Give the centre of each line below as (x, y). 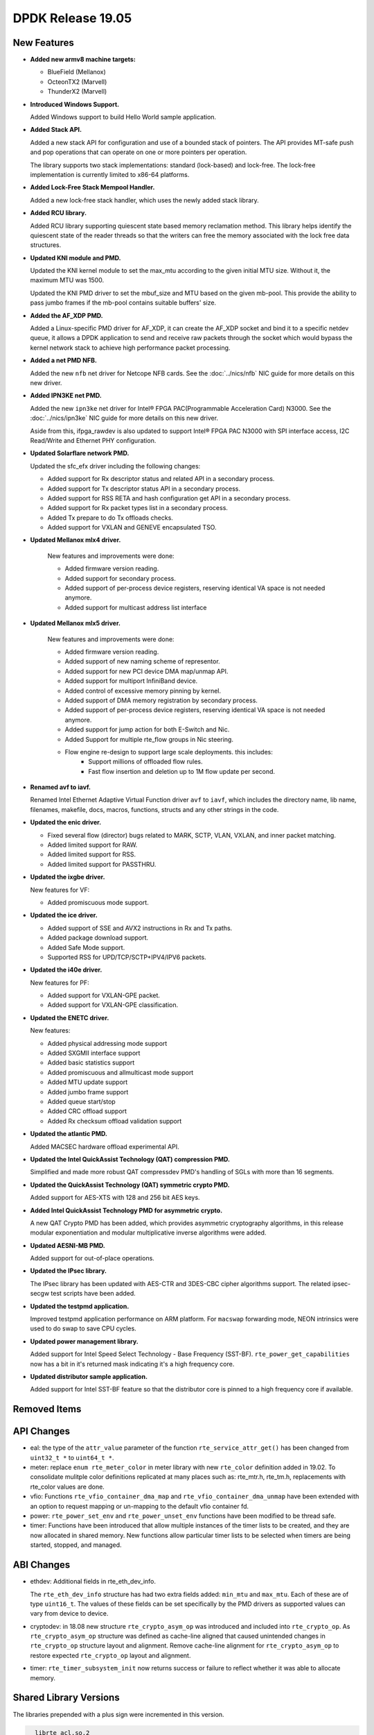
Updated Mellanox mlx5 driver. (75, 623)
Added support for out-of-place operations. (92, 1258)
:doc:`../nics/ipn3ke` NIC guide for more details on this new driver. (124, 418)
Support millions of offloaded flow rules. (146, 762)
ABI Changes (42, 1565)
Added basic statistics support (91, 1063)
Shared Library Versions (66, 1698)
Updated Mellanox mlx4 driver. (75, 540)
